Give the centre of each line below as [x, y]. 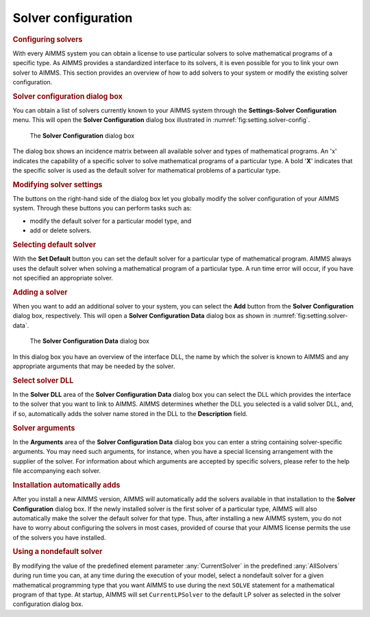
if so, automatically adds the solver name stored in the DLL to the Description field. [130, 413]
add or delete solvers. [61, 230]
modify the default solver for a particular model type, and [111, 221]
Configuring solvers [48, 39]
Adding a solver [40, 292]
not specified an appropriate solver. [63, 278]
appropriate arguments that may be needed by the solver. [94, 366]
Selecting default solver [54, 245]
